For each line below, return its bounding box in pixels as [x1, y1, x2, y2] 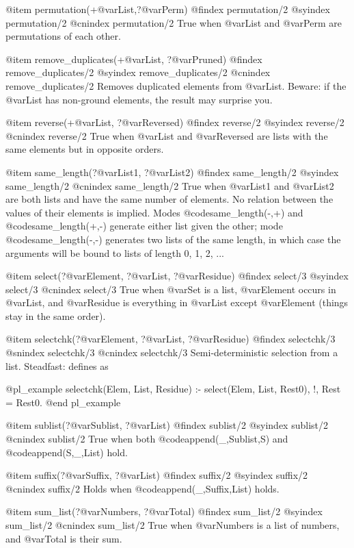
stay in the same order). [5, 308, 106, 323]
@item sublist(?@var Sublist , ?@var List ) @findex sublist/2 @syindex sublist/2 [5, 418, 329, 432]
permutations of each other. [5, 29, 121, 43]
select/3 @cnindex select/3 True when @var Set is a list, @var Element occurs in [5, 282, 336, 296]
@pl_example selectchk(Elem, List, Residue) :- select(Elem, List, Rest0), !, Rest [5, 382, 341, 396]
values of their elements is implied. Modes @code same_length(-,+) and [5, 205, 303, 219]
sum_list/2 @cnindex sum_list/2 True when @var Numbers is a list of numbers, [5, 518, 340, 532]
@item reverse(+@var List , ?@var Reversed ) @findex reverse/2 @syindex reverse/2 [5, 115, 344, 129]
